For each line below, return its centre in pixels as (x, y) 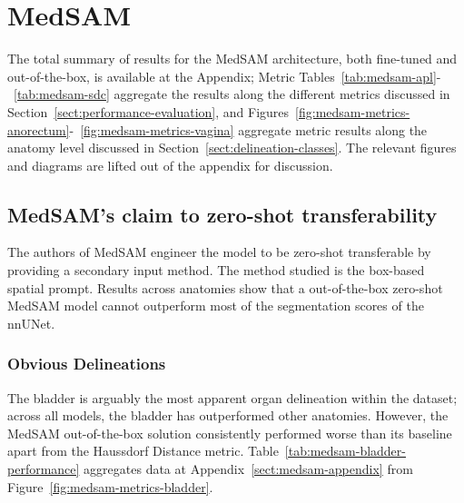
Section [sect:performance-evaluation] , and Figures (148, 111)
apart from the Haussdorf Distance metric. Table (143, 451)
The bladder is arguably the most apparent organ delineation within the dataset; (232, 397)
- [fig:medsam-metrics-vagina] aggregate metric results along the (248, 129)
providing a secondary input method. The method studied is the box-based (216, 270)
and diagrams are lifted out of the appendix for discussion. (170, 165)
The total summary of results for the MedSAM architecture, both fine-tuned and (232, 59)
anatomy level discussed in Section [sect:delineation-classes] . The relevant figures (232, 148)
